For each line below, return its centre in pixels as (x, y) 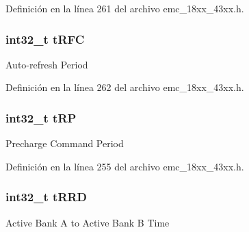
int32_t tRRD (47, 197)
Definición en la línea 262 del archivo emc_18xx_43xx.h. (125, 87)
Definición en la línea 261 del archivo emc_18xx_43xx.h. (125, 8)
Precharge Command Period (65, 143)
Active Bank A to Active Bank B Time (88, 222)
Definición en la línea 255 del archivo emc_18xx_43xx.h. (125, 166)
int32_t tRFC (45, 39)
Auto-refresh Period (47, 64)
